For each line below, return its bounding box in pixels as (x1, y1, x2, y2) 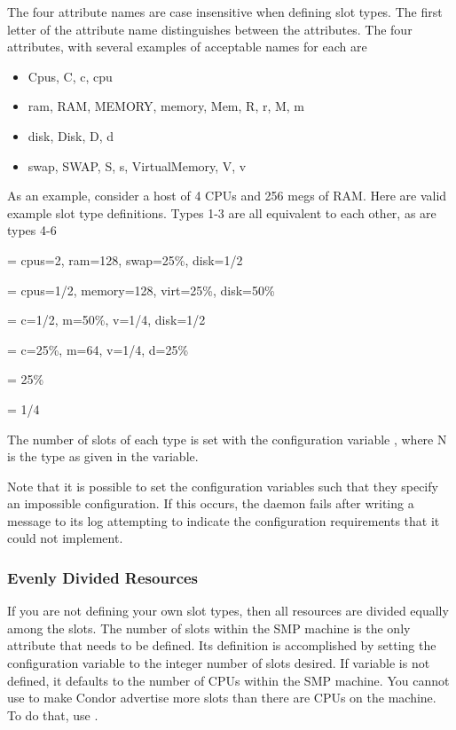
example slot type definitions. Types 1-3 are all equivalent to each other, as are (7, 203, 436, 222)
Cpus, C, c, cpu (28, 67, 113, 85)
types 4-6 (7, 221, 57, 239)
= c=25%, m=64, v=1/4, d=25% (7, 340, 189, 358)
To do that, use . (7, 705, 98, 724)
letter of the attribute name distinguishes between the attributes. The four (7, 20, 413, 38)
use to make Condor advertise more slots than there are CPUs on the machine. (7, 688, 436, 707)
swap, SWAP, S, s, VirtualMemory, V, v (28, 156, 247, 175)
